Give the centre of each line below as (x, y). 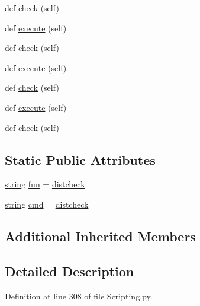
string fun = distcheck (45, 184)
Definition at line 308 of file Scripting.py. (79, 296)
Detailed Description (70, 271)
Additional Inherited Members (100, 236)
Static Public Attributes (80, 159)
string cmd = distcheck (47, 204)
